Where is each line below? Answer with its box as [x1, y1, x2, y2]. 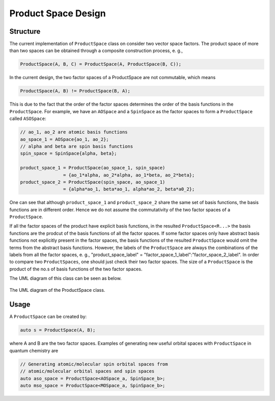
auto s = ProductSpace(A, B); [20, 327, 96, 333]
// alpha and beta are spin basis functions [20, 143, 133, 149]
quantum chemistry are [9, 347, 59, 354]
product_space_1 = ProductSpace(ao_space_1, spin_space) [20, 165, 166, 171]
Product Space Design [9, 8, 106, 19]
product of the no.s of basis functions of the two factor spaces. [9, 266, 143, 272]
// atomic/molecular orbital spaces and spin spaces [20, 368, 155, 374]
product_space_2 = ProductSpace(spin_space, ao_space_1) [20, 179, 166, 185]
